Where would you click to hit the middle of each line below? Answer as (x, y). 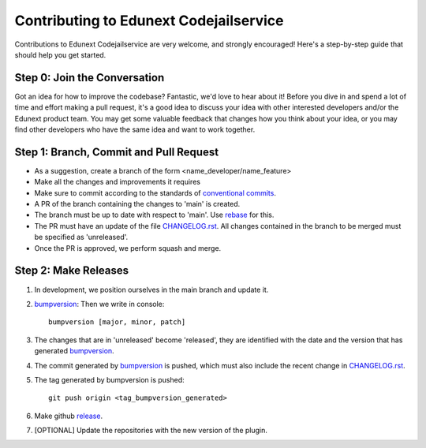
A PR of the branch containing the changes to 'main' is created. (137, 204)
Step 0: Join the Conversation (90, 78)
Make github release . (68, 416)
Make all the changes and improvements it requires (118, 182)
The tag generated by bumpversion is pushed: (109, 379)
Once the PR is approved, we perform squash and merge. (128, 248)
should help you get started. (60, 54)
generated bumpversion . (74, 351)
